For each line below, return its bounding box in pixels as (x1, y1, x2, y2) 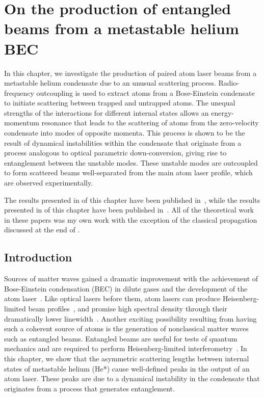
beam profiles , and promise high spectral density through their (28, 303, 227, 313)
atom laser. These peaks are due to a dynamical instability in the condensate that (4, 373, 260, 384)
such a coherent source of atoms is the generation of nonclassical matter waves (4, 323, 249, 334)
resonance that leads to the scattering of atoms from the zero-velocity (41, 117, 259, 128)
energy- (211, 107, 234, 118)
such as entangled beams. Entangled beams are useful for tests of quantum (4, 333, 237, 343)
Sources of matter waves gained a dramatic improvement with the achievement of (4, 273, 258, 284)
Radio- (218, 77, 240, 88)
